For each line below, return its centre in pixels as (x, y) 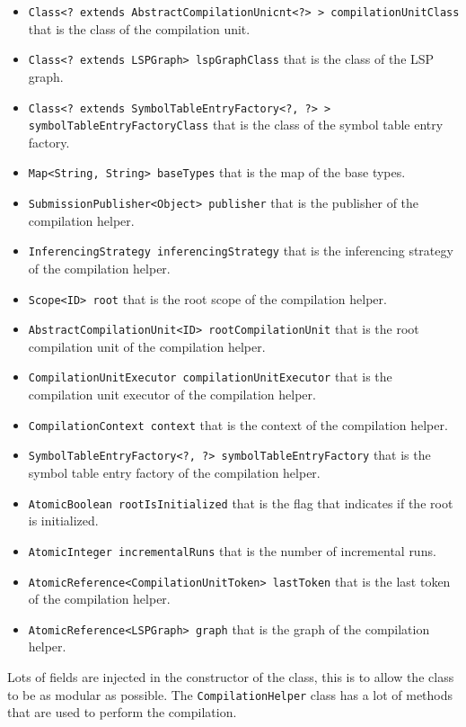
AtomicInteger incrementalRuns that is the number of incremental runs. (232, 550)
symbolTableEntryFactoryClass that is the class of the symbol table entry (236, 125)
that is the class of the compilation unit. (139, 28)
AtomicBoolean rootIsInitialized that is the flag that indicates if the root (241, 503)
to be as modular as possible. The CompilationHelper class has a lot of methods (230, 694)
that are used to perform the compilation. (122, 712)
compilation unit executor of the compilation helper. (172, 395)
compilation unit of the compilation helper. (147, 346)
